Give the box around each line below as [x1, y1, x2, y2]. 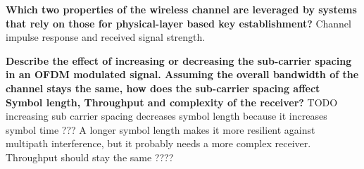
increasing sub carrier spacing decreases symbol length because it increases [6, 108, 327, 123]
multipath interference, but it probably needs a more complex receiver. [6, 136, 311, 151]
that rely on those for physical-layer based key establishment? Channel [6, 15, 351, 30]
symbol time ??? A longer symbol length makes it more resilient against [6, 122, 315, 137]
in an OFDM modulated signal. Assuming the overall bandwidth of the [6, 67, 359, 82]
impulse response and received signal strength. [6, 30, 206, 44]
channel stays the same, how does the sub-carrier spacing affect [6, 80, 320, 95]
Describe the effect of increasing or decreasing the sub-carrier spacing [6, 53, 352, 68]
